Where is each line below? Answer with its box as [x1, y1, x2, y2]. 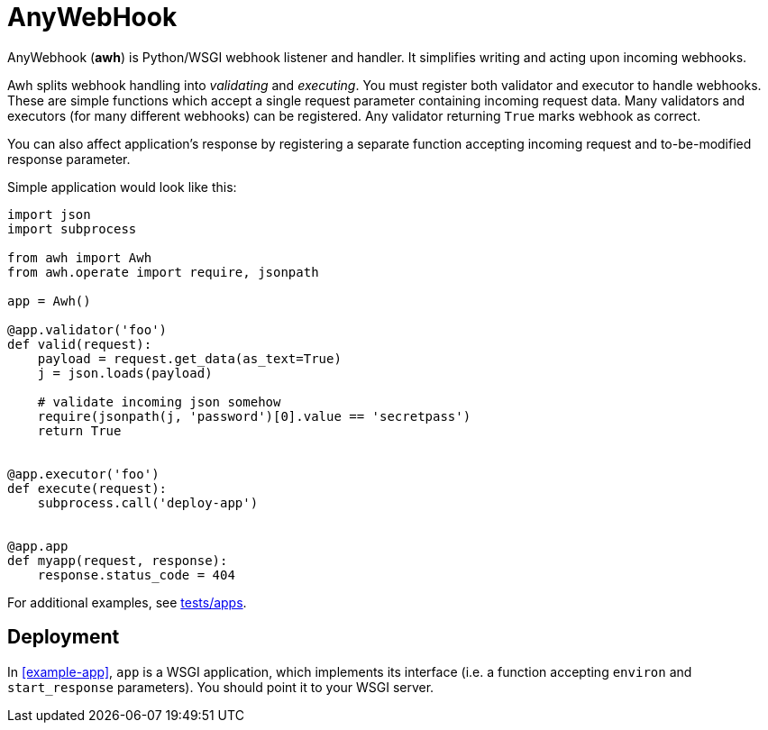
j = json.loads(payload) [37, 365, 213, 380]
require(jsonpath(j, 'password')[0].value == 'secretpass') [37, 408, 471, 424]
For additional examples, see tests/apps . [7, 594, 247, 610]
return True [37, 423, 122, 438]
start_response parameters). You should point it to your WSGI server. [7, 679, 434, 695]
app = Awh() [7, 293, 91, 308]
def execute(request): [7, 480, 168, 496]
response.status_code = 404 [37, 567, 235, 582]
